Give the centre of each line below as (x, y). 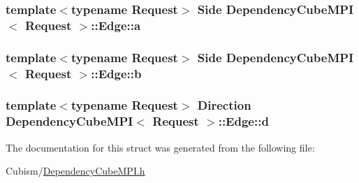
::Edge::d (243, 121)
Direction (224, 105)
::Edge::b (116, 73)
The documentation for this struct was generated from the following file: (160, 147)
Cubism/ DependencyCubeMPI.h (75, 171)
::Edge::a (116, 25)
